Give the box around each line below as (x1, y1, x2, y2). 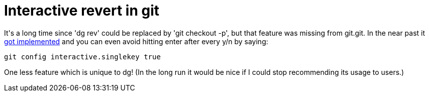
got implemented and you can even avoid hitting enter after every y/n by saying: (4, 37, 268, 46)
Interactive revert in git (4, 2, 160, 19)
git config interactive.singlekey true (4, 52, 161, 61)
